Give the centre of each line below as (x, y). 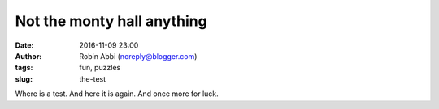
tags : (24, 68)
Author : (28, 56)
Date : (24, 45)
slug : (24, 79)
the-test (93, 79)
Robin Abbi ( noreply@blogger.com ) (138, 56)
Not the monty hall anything (111, 21)
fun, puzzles (100, 68)
